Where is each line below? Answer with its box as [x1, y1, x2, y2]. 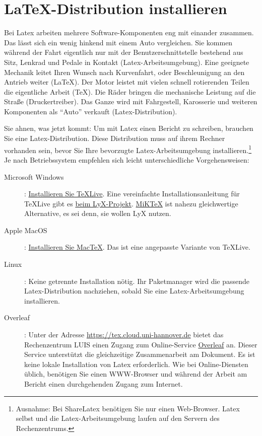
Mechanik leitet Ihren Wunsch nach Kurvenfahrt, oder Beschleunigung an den [4, 66, 245, 77]
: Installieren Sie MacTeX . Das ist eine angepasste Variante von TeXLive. [24, 242, 250, 252]
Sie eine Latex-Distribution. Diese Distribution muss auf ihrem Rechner [4, 133, 225, 143]
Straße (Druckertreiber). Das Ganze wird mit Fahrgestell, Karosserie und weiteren [4, 96, 257, 107]
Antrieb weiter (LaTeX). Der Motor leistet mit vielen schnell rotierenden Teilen [4, 77, 249, 87]
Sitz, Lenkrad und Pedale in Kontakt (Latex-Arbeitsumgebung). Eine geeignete [4, 56, 249, 67]
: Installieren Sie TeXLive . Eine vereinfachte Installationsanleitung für [24, 188, 240, 199]
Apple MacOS [4, 225, 47, 235]
